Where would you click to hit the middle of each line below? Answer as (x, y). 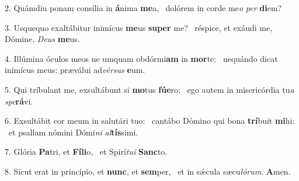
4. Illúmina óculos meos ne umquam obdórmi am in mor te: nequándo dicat (141, 58)
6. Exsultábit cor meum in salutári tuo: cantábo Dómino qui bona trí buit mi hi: (150, 121)
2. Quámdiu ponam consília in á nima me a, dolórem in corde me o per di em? (143, 8)
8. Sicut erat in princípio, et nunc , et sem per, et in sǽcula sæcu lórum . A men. (148, 171)
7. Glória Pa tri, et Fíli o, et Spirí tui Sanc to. (86, 152)
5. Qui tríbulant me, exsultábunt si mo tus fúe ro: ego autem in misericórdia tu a (149, 89)
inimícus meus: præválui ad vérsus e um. (75, 70)
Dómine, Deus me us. (42, 39)
